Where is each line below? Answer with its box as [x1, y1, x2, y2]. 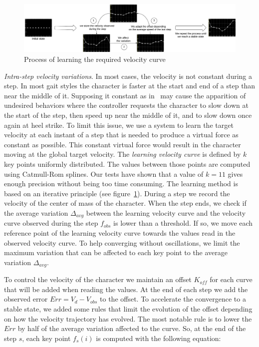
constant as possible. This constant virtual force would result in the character [4, 139, 241, 149]
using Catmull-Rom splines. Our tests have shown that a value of [4, 168, 204, 179]
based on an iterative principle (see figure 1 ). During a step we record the [4, 188, 230, 198]
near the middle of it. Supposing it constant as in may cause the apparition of [4, 90, 246, 100]
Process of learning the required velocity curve [24, 54, 166, 64]
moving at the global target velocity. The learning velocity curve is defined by [4, 149, 241, 159]
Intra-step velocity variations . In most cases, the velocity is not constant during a [4, 70, 253, 81]
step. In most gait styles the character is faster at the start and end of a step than [4, 80, 256, 91]
